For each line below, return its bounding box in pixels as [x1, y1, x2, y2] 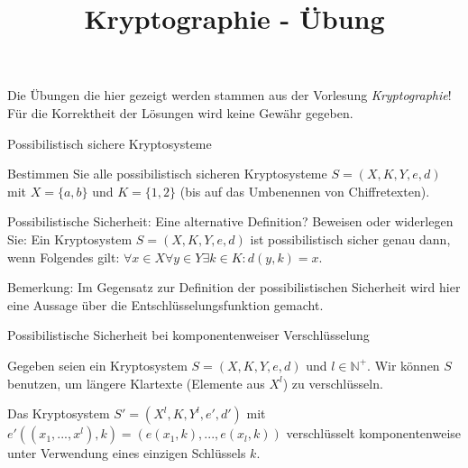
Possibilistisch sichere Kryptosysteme [7, 133, 212, 152]
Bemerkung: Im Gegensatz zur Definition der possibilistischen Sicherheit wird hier [7, 278, 461, 297]
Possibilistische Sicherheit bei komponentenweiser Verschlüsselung [7, 326, 370, 344]
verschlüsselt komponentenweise [286, 424, 462, 443]
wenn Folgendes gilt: [7, 247, 120, 266]
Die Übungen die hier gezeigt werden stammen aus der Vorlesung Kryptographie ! [7, 86, 452, 105]
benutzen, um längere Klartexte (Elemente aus [7, 373, 265, 392]
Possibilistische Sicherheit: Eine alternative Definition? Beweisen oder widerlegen [7, 212, 454, 231]
